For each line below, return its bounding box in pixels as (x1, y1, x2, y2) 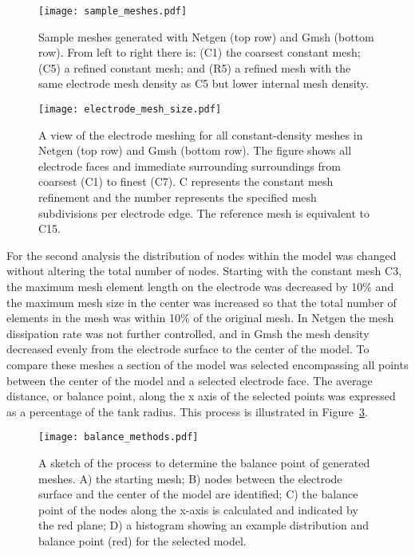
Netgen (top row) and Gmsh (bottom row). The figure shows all (38, 142, 352, 159)
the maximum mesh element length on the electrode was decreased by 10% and (6, 278, 394, 295)
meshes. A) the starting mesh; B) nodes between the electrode (38, 470, 342, 486)
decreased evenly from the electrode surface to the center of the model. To (6, 340, 370, 357)
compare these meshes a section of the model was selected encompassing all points (6, 356, 409, 372)
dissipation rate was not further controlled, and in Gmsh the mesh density (6, 325, 370, 341)
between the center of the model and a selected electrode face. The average (6, 372, 373, 388)
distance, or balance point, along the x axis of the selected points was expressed (6, 388, 396, 404)
